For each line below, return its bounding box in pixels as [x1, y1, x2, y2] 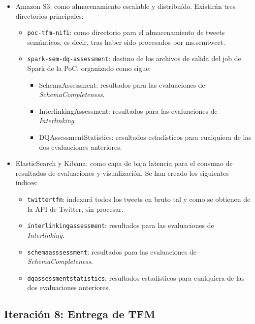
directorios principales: [15, 10, 84, 21]
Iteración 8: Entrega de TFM [4, 306, 156, 322]
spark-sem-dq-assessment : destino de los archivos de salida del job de [27, 53, 241, 64]
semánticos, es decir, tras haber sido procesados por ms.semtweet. [27, 36, 225, 47]
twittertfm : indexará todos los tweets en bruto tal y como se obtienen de [27, 194, 251, 204]
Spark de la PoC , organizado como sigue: [27, 63, 151, 73]
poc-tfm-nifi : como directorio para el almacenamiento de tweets [27, 27, 225, 37]
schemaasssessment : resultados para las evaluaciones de [27, 246, 196, 257]
